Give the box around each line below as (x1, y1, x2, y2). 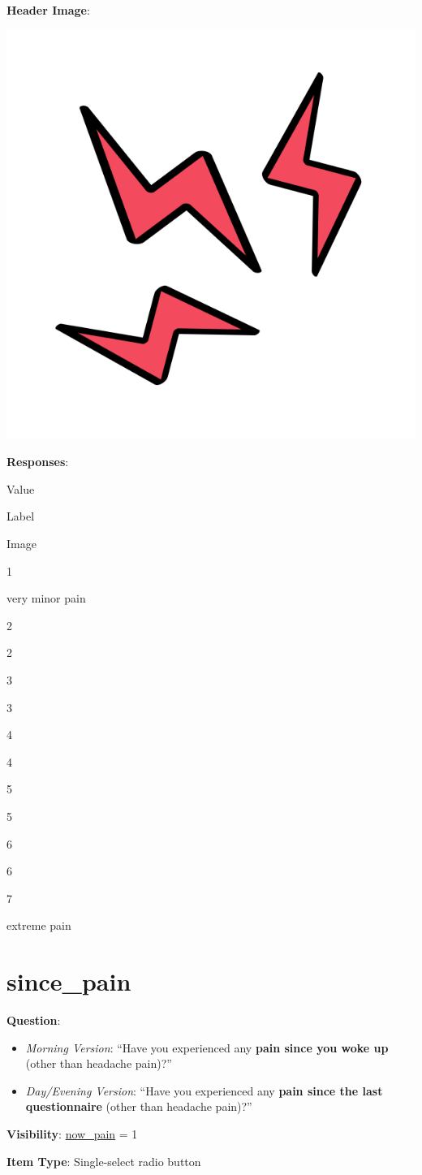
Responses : (6, 453, 69, 470)
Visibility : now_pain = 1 (6, 1125, 138, 1142)
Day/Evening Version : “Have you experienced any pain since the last (25, 1082, 383, 1099)
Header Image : (6, 2, 90, 18)
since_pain (6, 965, 131, 998)
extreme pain (6, 917, 71, 934)
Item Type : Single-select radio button (6, 1152, 201, 1169)
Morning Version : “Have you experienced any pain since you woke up (25, 1039, 389, 1056)
